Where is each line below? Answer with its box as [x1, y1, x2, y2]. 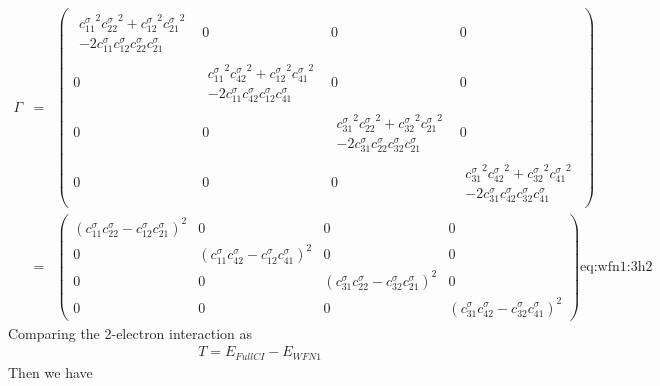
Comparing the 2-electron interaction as [8, 322, 253, 343]
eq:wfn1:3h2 [580, 259, 653, 274]
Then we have [8, 361, 93, 382]
